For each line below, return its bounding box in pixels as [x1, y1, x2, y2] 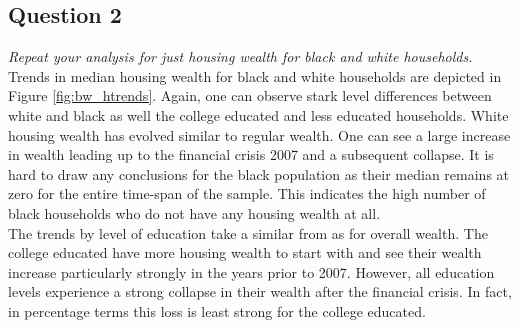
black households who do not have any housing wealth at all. [8, 202, 381, 223]
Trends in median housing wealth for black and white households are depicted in [8, 65, 502, 86]
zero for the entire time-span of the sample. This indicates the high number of [8, 183, 486, 204]
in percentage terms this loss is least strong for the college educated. [8, 300, 426, 321]
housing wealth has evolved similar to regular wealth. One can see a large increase [8, 124, 511, 145]
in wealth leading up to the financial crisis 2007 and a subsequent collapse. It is [8, 144, 494, 165]
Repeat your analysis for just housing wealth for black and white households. [8, 46, 473, 67]
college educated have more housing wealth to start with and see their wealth [8, 242, 482, 263]
